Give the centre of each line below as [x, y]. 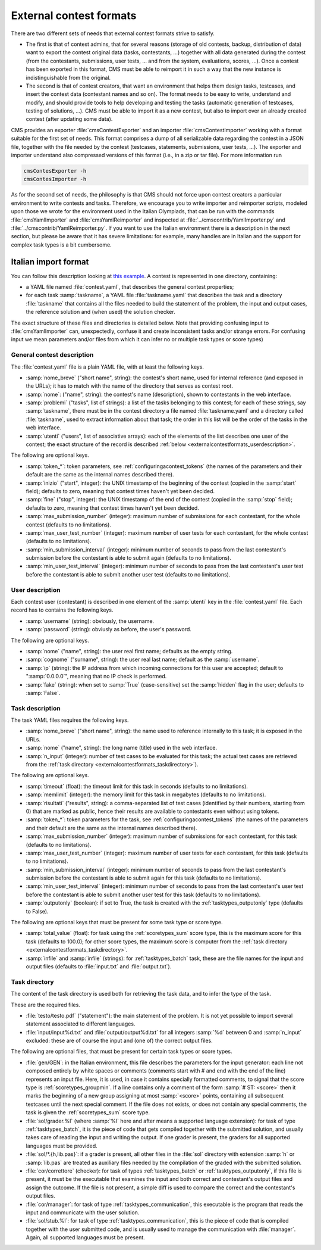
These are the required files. [45, 1005]
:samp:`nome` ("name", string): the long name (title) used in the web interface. [121, 748]
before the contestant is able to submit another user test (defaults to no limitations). [128, 574]
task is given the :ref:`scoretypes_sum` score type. [88, 1112]
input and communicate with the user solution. [83, 1212]
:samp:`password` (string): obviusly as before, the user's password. [108, 629]
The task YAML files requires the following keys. [70, 720]
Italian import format [50, 262]
